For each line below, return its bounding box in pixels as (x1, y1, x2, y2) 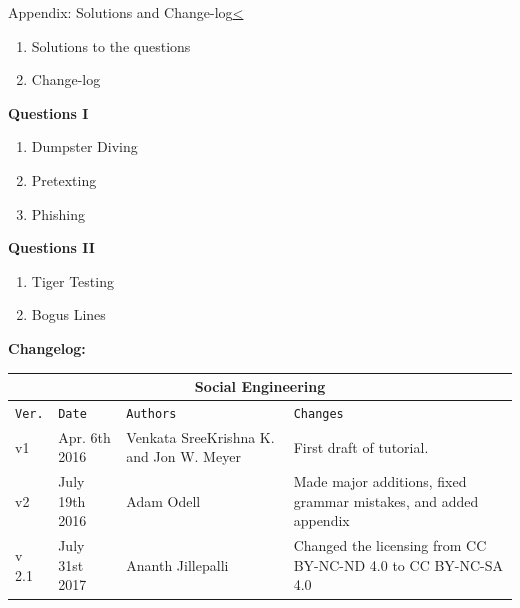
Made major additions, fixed (293, 471, 467, 492)
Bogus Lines (31, 304, 106, 325)
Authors (126, 406, 177, 421)
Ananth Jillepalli (126, 554, 229, 575)
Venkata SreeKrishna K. (126, 426, 275, 447)
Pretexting (31, 169, 97, 190)
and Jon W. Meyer (126, 446, 241, 467)
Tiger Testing (31, 270, 114, 291)
